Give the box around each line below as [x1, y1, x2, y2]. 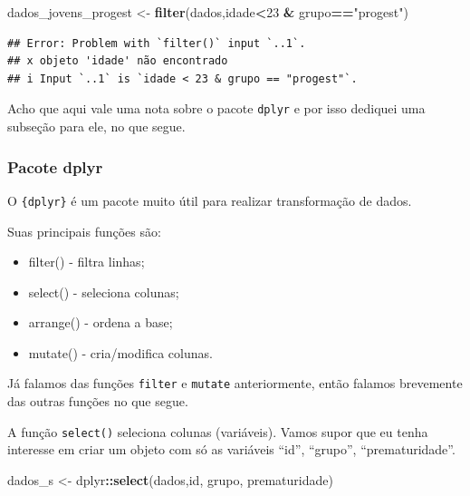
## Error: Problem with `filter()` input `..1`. [7, 36, 306, 50]
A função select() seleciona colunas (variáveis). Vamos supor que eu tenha [7, 422, 428, 441]
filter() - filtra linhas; [28, 252, 145, 271]
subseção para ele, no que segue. [7, 117, 186, 136]
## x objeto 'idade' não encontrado [7, 54, 228, 68]
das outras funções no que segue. [7, 392, 188, 411]
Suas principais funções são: [7, 221, 161, 240]
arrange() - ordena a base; [28, 313, 173, 332]
